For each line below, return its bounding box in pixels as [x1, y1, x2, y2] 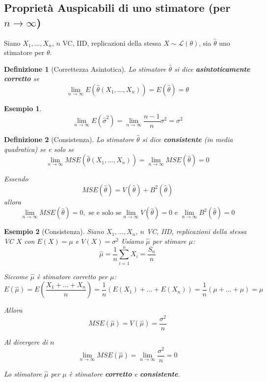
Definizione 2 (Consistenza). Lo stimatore [4, 134, 134, 145]
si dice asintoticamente [174, 63, 250, 74]
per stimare [152, 236, 187, 246]
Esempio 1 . [4, 103, 42, 113]
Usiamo [121, 236, 144, 246]
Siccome [4, 271, 28, 281]
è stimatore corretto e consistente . [69, 368, 180, 379]
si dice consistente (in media [142, 134, 233, 145]
